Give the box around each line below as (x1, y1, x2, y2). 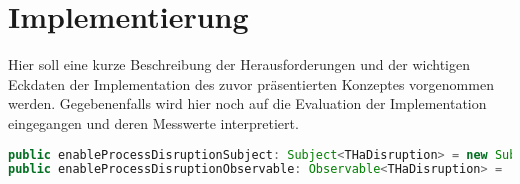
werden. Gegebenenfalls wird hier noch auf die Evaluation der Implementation (8, 93, 487, 114)
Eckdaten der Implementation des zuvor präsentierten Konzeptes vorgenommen (8, 73, 494, 94)
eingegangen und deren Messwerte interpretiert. (8, 112, 299, 133)
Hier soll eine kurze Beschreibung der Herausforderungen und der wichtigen (8, 54, 470, 75)
